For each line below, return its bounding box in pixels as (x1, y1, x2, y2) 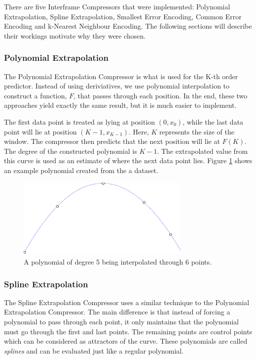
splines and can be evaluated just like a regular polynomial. (4, 345, 184, 356)
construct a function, (4, 90, 67, 100)
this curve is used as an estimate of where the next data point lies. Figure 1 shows (4, 155, 253, 166)
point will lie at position (4, 126, 77, 136)
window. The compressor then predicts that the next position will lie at (4, 136, 220, 146)
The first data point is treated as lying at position (4, 116, 155, 127)
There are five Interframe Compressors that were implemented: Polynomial (4, 1, 230, 11)
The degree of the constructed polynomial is (4, 145, 137, 156)
